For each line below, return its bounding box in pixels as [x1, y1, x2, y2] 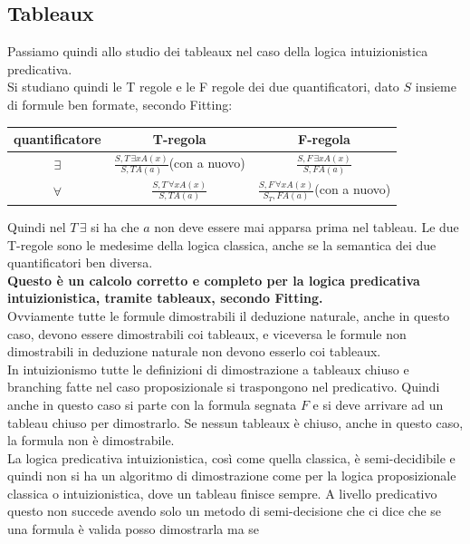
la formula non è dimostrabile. [7, 431, 175, 450]
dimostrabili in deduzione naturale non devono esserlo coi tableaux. [7, 342, 381, 361]
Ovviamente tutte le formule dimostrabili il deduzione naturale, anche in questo [7, 306, 450, 325]
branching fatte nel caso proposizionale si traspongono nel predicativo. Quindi [7, 377, 440, 396]
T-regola [152, 130, 206, 149]
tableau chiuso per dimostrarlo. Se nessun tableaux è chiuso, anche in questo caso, [7, 413, 464, 432]
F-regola [298, 130, 350, 149]
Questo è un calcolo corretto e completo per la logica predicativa [7, 270, 420, 289]
